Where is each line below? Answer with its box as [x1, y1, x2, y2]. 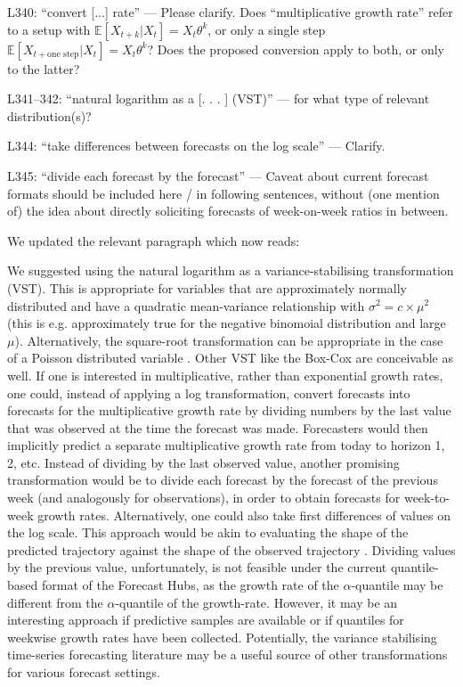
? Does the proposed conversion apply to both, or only [147, 39, 444, 58]
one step [47, 50, 79, 60]
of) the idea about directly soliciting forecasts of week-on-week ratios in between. [7, 201, 449, 220]
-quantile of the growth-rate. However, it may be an [115, 593, 398, 611]
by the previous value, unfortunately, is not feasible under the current [7, 558, 387, 577]
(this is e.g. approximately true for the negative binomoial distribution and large [7, 314, 446, 332]
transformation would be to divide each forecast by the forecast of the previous [7, 470, 438, 489]
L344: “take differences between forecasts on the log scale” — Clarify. [7, 136, 386, 155]
